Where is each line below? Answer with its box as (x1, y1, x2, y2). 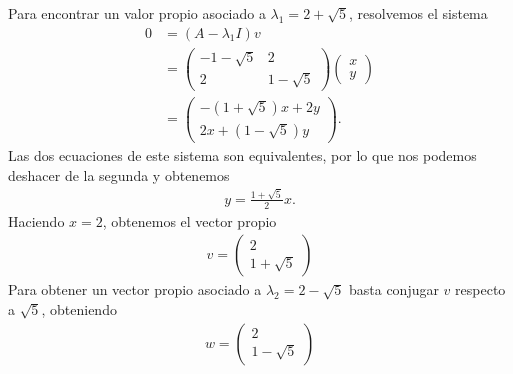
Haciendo (8, 210, 65, 231)
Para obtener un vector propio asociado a (8, 279, 262, 300)
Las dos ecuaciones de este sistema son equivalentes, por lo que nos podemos (8, 145, 477, 166)
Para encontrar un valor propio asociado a (8, 3, 266, 23)
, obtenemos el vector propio (102, 210, 277, 231)
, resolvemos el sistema (349, 3, 488, 23)
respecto (455, 279, 506, 300)
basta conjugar (348, 279, 439, 300)
